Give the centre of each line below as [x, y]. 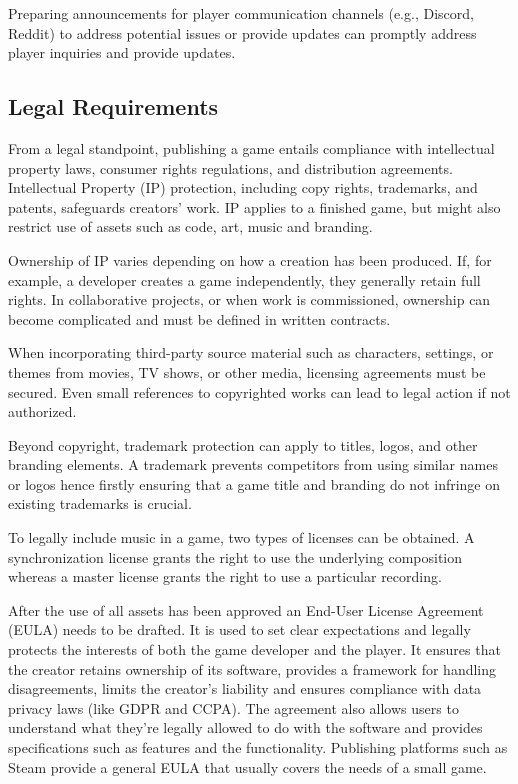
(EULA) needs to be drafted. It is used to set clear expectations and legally [239, 629]
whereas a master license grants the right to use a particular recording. [225, 576]
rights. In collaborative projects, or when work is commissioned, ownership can [249, 299]
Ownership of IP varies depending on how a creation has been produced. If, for [250, 259]
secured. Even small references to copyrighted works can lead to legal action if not [259, 391]
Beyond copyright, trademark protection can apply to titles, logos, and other [243, 444]
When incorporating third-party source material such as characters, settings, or [251, 352]
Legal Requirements [113, 106]
